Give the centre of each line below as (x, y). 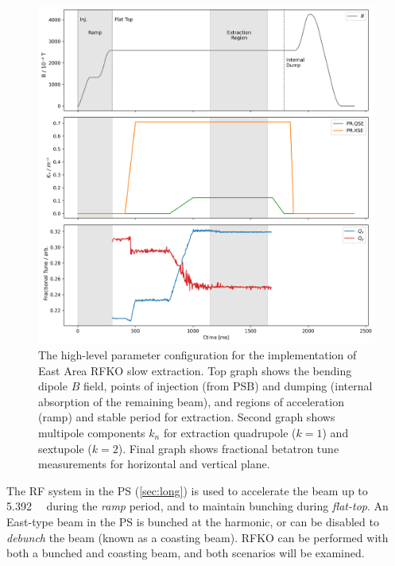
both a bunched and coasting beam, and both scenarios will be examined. (186, 553)
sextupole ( (65, 448)
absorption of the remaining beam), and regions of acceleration (191, 401)
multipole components (92, 432)
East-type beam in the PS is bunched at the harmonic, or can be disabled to (193, 521)
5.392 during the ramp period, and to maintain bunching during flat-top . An (197, 506)
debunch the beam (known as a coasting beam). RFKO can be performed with (197, 537)
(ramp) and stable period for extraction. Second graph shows (187, 417)
